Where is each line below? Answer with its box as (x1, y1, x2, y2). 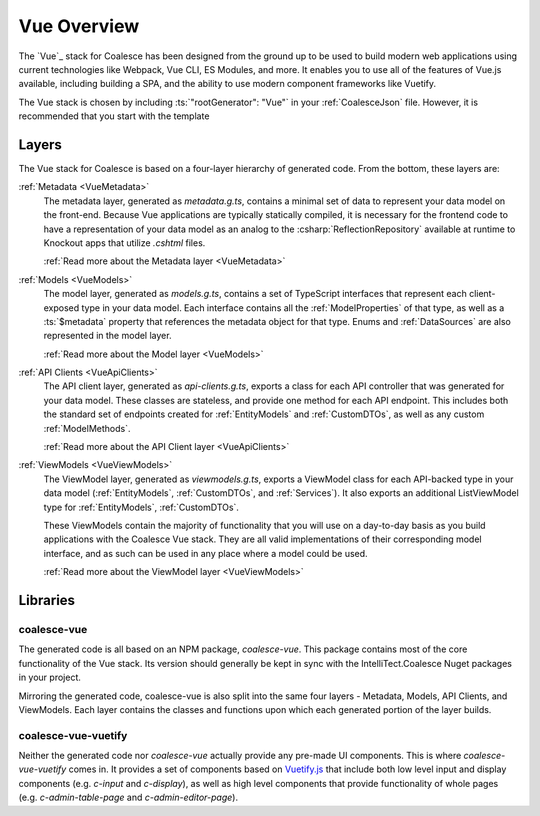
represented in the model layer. (43, 330, 172, 342)
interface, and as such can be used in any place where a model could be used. (43, 547, 369, 559)
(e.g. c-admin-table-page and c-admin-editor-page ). (18, 791, 239, 804)
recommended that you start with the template (18, 110, 210, 122)
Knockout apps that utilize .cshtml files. (43, 236, 206, 249)
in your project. (18, 671, 82, 684)
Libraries (18, 591, 75, 609)
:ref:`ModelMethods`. (43, 422, 131, 434)
